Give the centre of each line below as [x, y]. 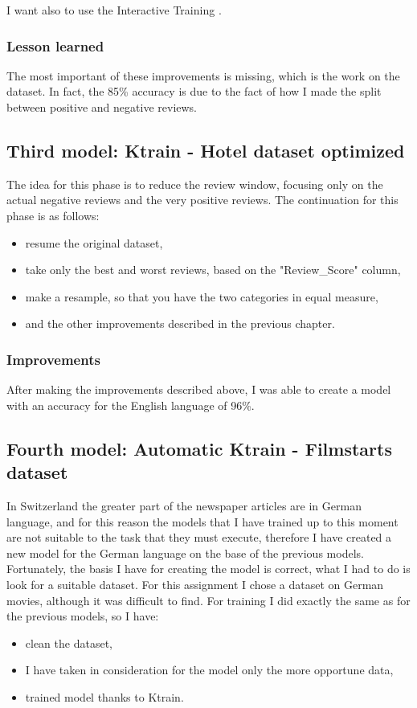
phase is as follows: [53, 215]
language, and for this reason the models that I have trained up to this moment [202, 521]
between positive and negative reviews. [102, 107]
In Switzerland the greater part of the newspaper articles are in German [184, 505]
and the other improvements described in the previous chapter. [180, 323]
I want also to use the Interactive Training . [114, 10]
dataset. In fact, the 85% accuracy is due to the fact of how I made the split [194, 91]
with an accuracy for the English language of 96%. [131, 405]
